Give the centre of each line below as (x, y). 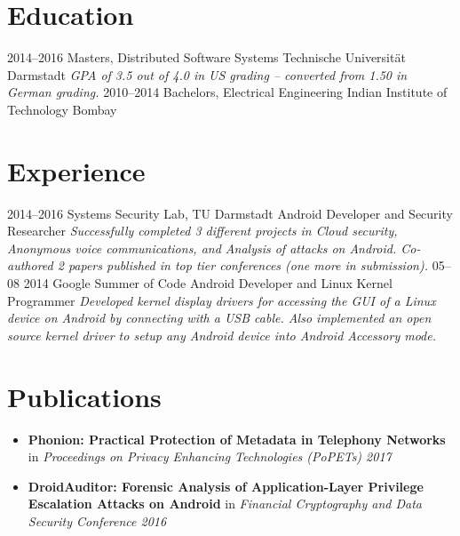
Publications (84, 396)
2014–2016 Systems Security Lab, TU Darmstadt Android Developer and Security (230, 213)
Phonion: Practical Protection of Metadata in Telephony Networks (237, 439)
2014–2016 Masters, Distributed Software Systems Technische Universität (206, 57)
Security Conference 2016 (97, 520)
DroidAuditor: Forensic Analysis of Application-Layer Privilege (226, 486)
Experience (76, 170)
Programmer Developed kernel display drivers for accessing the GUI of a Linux (222, 300)
